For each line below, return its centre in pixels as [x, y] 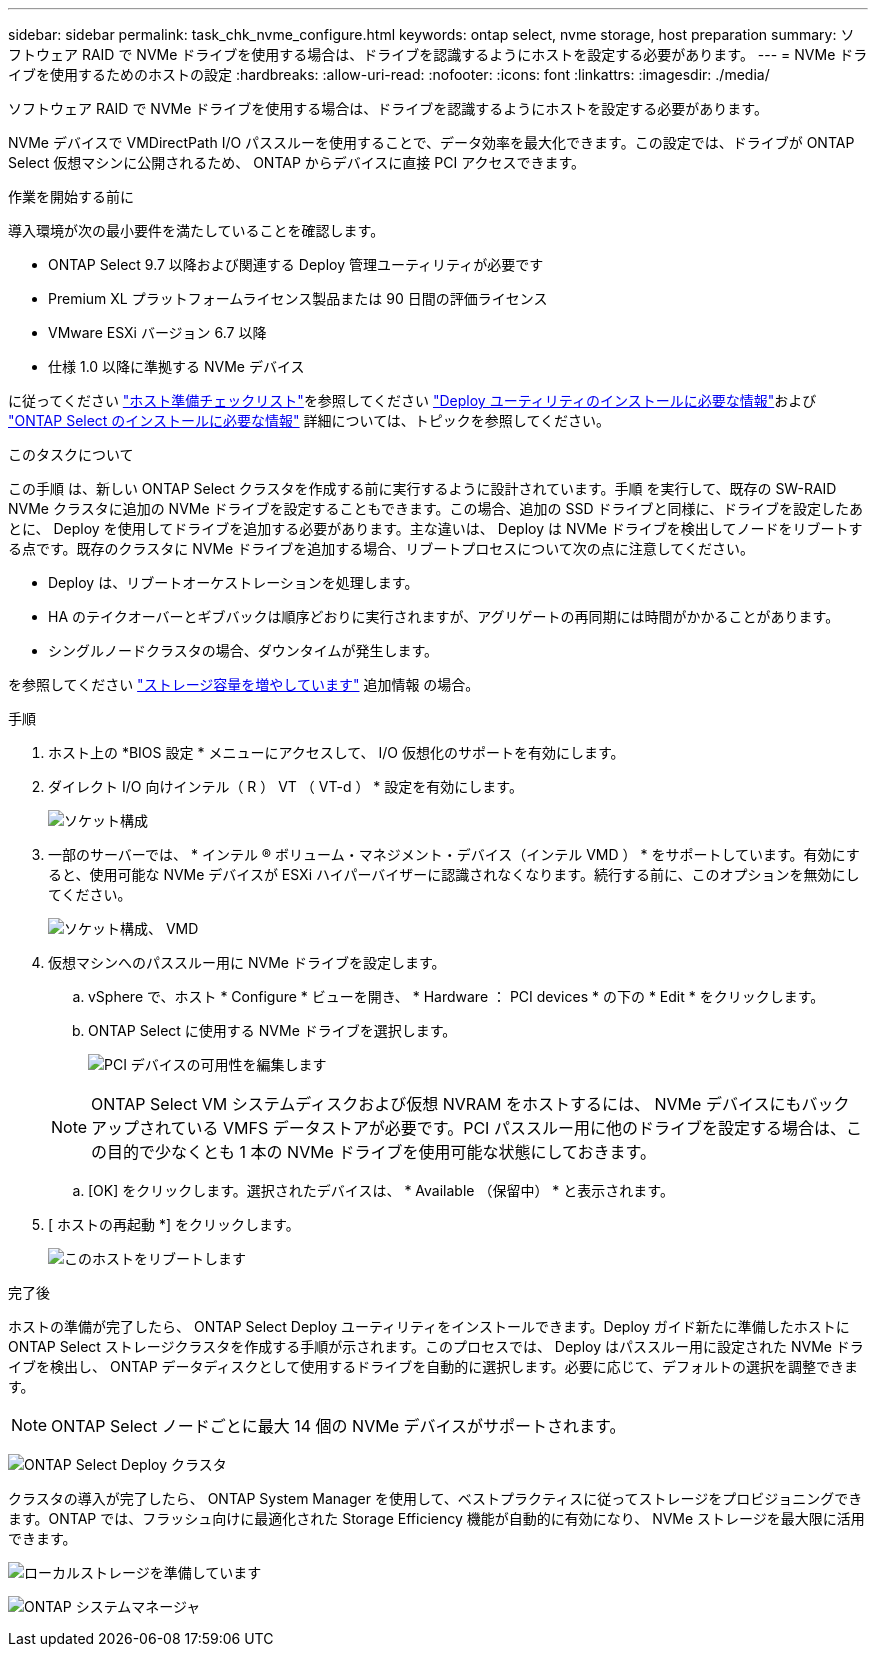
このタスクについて [71, 454]
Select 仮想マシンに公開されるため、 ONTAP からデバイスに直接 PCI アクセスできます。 [297, 162]
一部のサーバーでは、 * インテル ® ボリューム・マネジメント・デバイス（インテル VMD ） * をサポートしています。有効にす [454, 854]
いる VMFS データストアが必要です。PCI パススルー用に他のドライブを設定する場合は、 [516, 1128]
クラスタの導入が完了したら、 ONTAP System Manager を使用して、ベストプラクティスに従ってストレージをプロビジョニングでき [435, 1498]
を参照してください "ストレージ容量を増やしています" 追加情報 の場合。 [244, 684]
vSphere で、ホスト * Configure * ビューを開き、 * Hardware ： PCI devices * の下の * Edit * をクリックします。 [456, 996]
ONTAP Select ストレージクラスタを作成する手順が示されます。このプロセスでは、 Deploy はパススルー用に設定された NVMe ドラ [436, 1346]
